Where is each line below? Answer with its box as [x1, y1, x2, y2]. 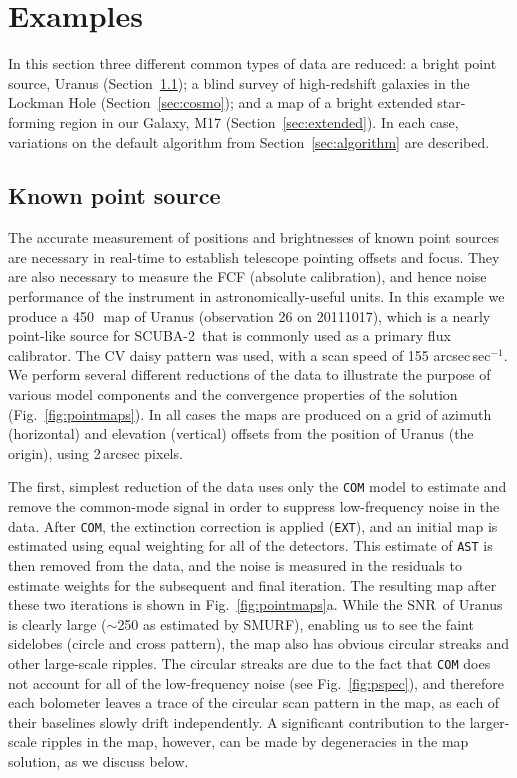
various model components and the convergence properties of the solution [8, 384, 458, 405]
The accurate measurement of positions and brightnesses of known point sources [8, 227, 500, 248]
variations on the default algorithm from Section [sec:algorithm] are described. [8, 131, 490, 152]
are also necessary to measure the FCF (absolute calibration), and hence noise [8, 266, 487, 287]
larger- [469, 711, 510, 732]
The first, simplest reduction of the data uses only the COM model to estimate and [8, 476, 507, 497]
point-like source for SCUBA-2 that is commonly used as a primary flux [8, 325, 451, 346]
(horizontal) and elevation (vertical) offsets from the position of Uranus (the [8, 423, 474, 444]
